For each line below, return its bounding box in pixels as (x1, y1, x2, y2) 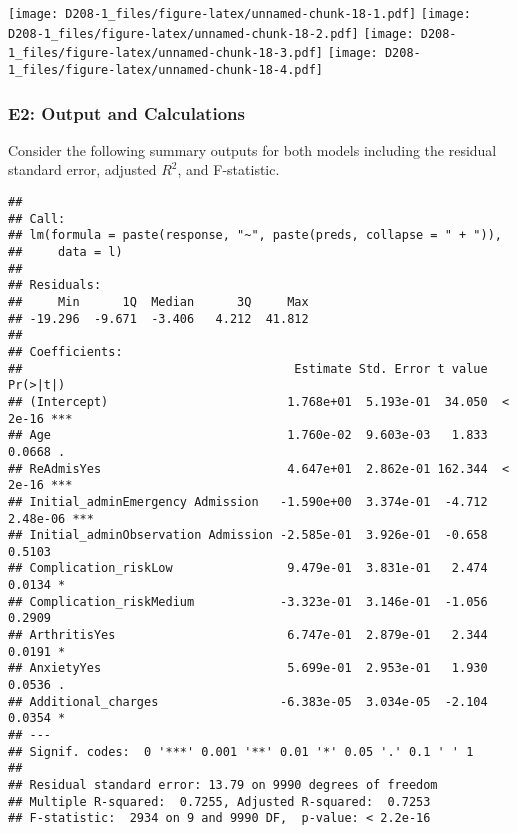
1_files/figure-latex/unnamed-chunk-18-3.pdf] (8, 46, 323, 61)
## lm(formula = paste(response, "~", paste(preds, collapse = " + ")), (8, 228, 502, 243)
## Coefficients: (8, 344, 123, 359)
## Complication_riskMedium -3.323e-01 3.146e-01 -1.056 (8, 594, 488, 609)
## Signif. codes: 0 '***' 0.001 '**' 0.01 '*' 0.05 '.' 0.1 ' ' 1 (8, 744, 474, 759)
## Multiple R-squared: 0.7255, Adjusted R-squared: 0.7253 (8, 794, 431, 809)
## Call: (8, 211, 66, 226)
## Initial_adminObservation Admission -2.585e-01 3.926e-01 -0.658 (8, 528, 488, 543)
